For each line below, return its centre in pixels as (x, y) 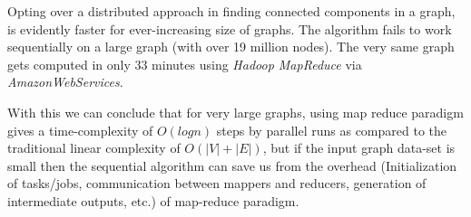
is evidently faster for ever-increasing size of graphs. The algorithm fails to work (230, 28)
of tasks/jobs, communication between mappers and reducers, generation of (217, 183)
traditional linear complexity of (94, 148)
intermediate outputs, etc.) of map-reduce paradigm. (153, 200)
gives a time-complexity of (80, 130)
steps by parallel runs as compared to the (332, 130)
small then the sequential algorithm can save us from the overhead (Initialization (232, 165)
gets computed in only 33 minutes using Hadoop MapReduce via (185, 64)
